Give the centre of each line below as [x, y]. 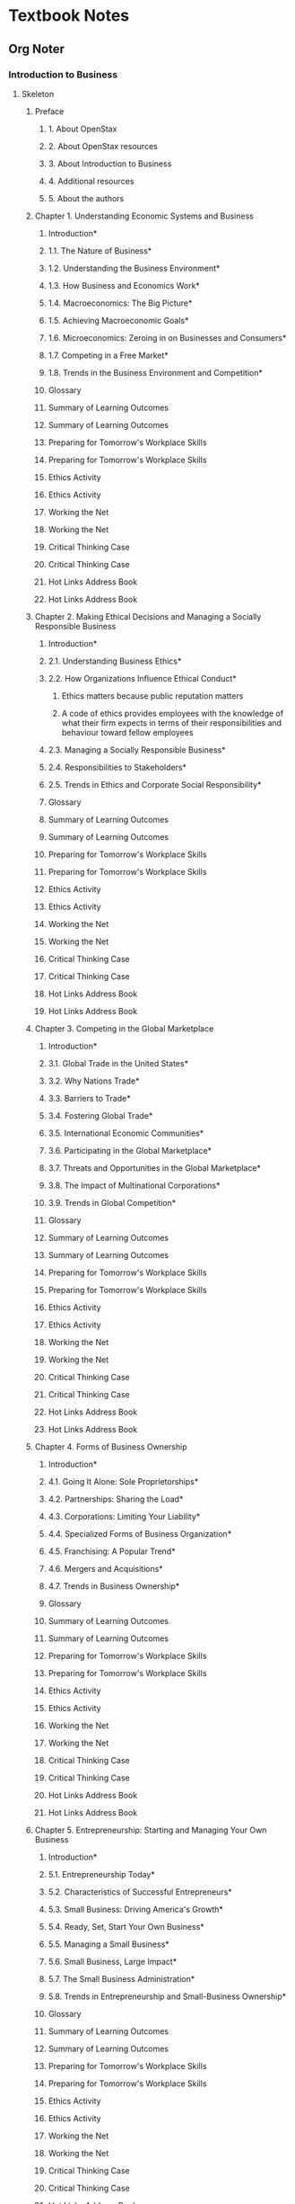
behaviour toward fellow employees [127, 732]
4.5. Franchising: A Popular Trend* [112, 1551]
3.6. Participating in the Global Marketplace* [130, 1150]
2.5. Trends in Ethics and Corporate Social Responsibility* [155, 784]
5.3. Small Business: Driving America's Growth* [135, 1909]
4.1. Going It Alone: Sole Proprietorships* [123, 1481]
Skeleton [38, 94]
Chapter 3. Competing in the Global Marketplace [124, 1028]
